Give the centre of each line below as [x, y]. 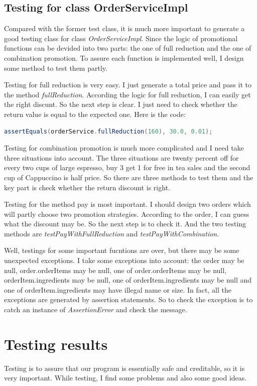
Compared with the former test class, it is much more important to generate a [124, 28]
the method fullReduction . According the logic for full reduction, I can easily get [127, 94]
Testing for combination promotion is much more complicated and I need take [124, 148]
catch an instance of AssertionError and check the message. [96, 309]
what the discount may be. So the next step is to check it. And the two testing [125, 224]
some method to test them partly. [56, 68]
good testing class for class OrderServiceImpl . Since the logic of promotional [121, 38]
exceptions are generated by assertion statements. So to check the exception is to [128, 299]
